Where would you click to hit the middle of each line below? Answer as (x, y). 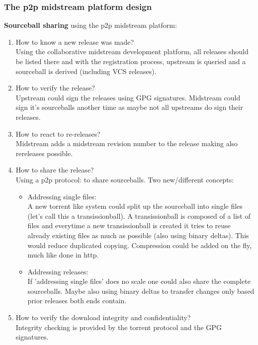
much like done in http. (63, 255)
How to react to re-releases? (58, 133)
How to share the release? (55, 170)
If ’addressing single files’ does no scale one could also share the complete (139, 281)
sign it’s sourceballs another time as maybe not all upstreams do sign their (129, 107)
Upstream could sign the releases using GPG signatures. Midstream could (128, 97)
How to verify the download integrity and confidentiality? (103, 317)
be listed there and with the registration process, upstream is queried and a (131, 61)
